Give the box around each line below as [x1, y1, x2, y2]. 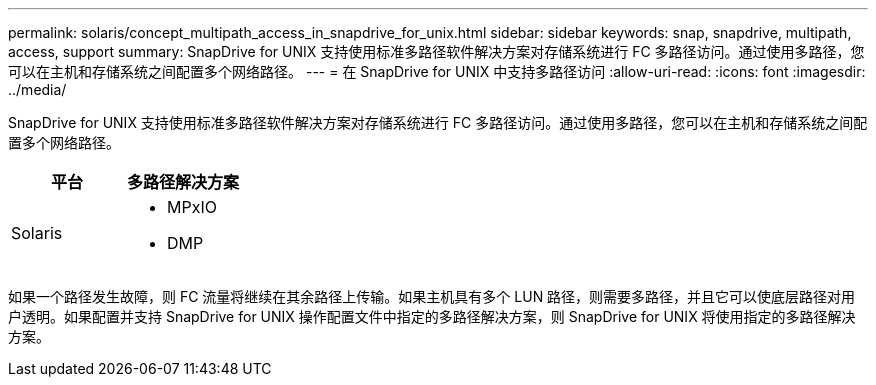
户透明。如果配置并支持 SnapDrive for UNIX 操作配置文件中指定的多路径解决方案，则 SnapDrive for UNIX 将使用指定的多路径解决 [8, 308, 856, 325]
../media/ [8, 81, 67, 98]
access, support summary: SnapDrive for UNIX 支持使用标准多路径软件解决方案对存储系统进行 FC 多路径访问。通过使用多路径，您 [8, 43, 865, 60]
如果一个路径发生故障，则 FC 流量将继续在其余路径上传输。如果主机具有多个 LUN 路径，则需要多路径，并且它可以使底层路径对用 [8, 288, 856, 305]
